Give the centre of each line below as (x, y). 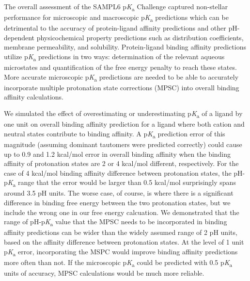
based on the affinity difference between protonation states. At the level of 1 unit (124, 241)
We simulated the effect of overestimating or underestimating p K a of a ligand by (123, 114)
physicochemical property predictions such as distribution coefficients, (140, 37)
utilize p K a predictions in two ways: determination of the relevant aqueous (114, 57)
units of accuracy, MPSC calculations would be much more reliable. (104, 273)
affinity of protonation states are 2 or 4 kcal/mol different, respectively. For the (121, 163)
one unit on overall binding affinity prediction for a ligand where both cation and (124, 124)
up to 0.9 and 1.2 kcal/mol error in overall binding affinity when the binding (117, 154)
